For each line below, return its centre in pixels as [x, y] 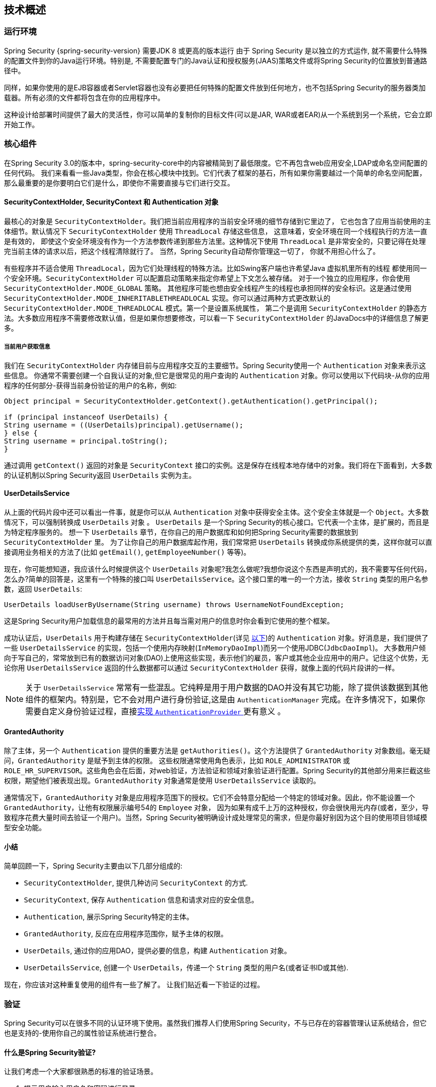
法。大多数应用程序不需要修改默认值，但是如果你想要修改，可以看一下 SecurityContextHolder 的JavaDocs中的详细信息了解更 [217, 318]
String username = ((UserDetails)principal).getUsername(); [124, 425]
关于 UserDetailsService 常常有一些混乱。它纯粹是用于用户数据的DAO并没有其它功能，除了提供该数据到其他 [227, 687]
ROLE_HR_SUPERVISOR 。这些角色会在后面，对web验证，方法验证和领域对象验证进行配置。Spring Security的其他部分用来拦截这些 [217, 770]
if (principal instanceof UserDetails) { [86, 417]
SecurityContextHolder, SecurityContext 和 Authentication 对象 [111, 202]
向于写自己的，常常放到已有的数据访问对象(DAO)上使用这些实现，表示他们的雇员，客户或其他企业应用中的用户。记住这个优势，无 [216, 657]
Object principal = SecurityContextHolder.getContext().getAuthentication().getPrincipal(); [191, 401]
